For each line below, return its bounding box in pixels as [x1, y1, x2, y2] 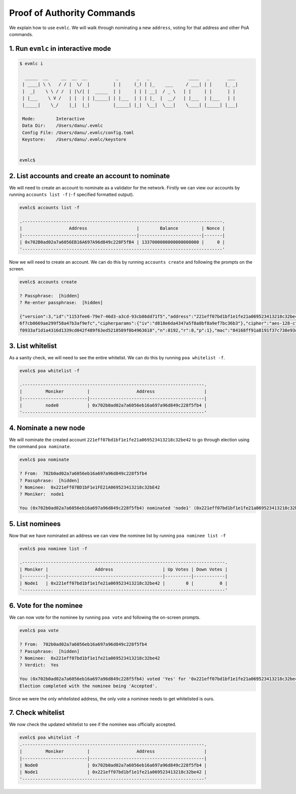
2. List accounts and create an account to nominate [9, 172, 170, 180]
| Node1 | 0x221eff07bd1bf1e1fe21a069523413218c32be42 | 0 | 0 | [19, 580, 228, 586]
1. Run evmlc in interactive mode [9, 44, 111, 53]
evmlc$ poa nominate [19, 457, 69, 462]
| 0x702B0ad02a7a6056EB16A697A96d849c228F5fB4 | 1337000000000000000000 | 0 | [19, 239, 225, 245]
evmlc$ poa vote [19, 628, 59, 634]
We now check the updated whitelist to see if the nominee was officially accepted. [9, 721, 177, 727]
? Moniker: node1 [19, 492, 64, 497]
